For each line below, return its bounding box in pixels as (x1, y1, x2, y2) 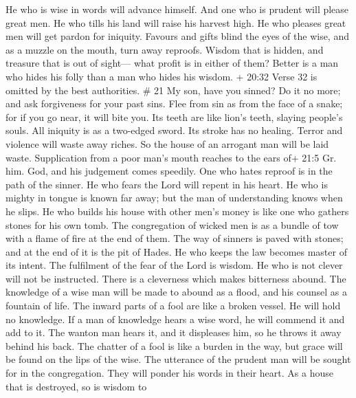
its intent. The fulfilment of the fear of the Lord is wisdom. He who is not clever (5, 258, 343, 272)
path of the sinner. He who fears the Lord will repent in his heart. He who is (5, 177, 328, 191)
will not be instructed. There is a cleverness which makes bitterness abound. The (5, 271, 346, 285)
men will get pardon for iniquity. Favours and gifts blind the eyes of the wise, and (5, 29, 349, 43)
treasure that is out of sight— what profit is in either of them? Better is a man (5, 56, 339, 70)
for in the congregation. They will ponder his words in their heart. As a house (5, 366, 333, 380)
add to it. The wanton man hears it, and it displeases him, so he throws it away (5, 325, 342, 340)
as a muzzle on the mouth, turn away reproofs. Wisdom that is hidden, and (5, 42, 324, 56)
